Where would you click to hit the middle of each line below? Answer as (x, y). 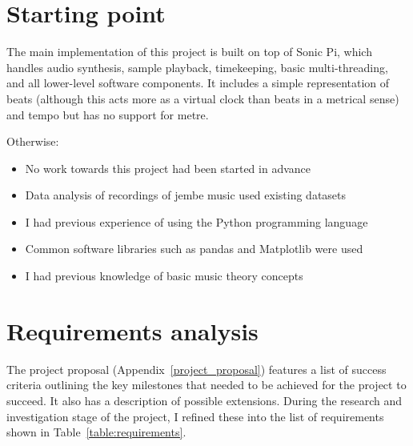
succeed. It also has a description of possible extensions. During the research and (204, 400)
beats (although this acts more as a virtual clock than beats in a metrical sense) (203, 98)
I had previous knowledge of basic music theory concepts (164, 276)
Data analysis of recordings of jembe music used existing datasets (186, 195)
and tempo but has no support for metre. (108, 114)
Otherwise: (33, 141)
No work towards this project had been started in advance (168, 168)
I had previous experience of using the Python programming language (196, 221)
